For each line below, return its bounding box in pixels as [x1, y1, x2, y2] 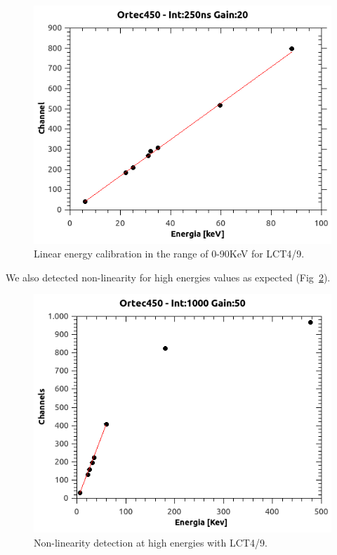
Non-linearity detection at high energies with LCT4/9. [34, 535, 267, 549]
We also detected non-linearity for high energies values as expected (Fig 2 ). [6, 269, 331, 284]
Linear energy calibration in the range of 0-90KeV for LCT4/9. [34, 246, 305, 261]
